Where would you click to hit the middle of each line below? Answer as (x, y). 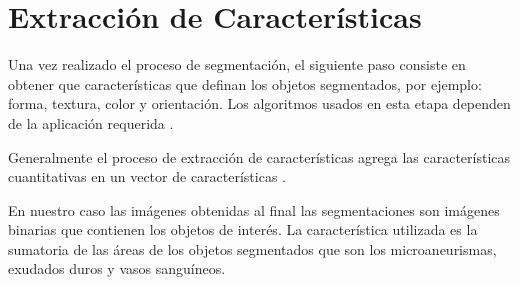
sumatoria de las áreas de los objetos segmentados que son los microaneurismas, (252, 248)
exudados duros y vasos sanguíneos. (117, 268)
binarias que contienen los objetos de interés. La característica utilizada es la (243, 229)
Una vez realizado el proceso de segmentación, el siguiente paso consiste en (237, 64)
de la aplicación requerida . (91, 122)
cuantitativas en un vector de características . (147, 176)
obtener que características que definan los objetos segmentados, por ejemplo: (245, 83)
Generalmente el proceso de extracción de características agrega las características (259, 156)
